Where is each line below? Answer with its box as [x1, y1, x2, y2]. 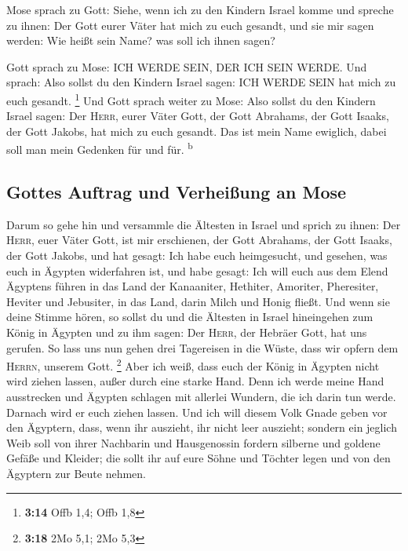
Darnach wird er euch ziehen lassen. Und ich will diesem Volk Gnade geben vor [6, 403, 388, 420]
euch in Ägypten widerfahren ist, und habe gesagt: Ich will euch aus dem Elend [6, 262, 388, 279]
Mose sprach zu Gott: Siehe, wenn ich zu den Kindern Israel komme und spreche [6, 2, 394, 17]
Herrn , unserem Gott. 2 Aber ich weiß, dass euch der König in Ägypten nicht [6, 356, 380, 374]
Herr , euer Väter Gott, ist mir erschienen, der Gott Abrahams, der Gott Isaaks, [6, 232, 392, 248]
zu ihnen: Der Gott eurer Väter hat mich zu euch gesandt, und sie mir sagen [6, 16, 374, 33]
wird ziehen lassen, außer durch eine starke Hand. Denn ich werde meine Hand [6, 373, 384, 389]
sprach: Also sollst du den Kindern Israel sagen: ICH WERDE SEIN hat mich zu [6, 74, 396, 90]
